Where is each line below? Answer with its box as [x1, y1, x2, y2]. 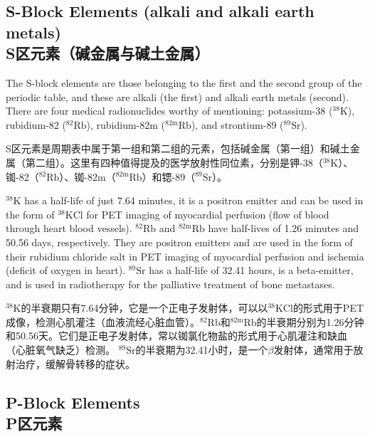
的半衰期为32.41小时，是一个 [135, 342, 268, 357]
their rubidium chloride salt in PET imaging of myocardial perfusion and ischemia [6, 248, 364, 263]
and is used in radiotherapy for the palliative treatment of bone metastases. [6, 276, 335, 291]
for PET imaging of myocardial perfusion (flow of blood [86, 206, 329, 221]
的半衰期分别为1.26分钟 [256, 314, 364, 329]
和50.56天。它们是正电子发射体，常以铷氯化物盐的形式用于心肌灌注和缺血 [6, 328, 347, 343]
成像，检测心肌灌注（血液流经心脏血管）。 [6, 314, 200, 329]
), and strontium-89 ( [191, 117, 284, 132]
